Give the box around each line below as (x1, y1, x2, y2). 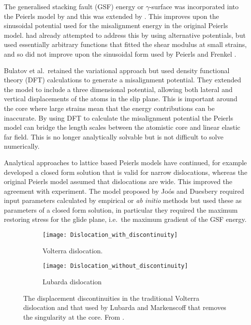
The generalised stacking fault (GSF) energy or (4, 1, 144, 11)
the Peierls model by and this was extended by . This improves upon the (4, 11, 219, 21)
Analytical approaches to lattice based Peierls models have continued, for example (4, 157, 247, 167)
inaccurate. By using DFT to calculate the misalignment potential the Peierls (4, 112, 233, 123)
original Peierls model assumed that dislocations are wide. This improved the (4, 176, 233, 186)
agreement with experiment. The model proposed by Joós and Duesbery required (4, 186, 244, 196)
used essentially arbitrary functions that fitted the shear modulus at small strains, (4, 39, 247, 49)
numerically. (4, 141, 40, 151)
